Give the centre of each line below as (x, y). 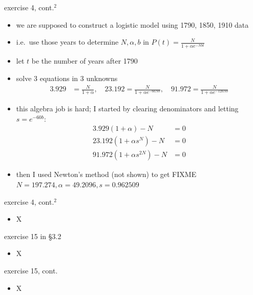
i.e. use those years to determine (67, 42)
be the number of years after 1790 (85, 61)
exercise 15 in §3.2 (33, 236)
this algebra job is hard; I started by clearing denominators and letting (127, 109)
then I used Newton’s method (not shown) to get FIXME (106, 174)
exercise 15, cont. (31, 271)
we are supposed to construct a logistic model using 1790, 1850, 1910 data (132, 24)
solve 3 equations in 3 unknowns (67, 78)
